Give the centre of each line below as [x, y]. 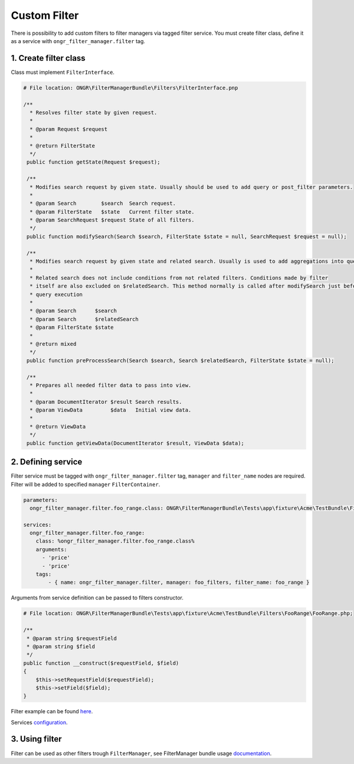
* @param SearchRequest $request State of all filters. [112, 220]
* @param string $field [61, 646]
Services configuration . [39, 722]
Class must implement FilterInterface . [63, 72]
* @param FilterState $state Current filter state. [112, 212]
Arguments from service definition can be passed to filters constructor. [97, 598]
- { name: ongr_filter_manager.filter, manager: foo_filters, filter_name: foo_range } [179, 582]
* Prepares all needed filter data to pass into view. [111, 385]
